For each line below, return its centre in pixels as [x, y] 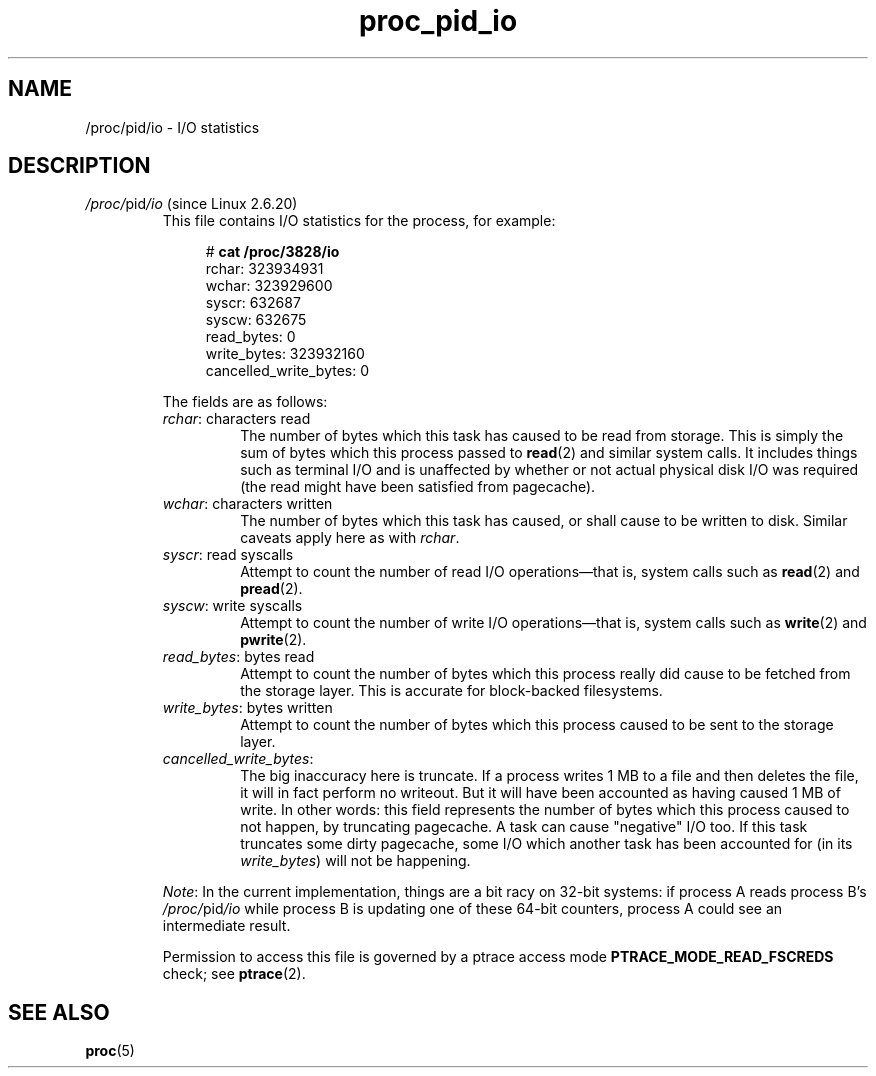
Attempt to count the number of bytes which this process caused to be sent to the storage [537, 725]
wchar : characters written [247, 504]
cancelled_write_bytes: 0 [287, 371]
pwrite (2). [273, 640]
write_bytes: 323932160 [285, 354]
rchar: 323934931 [264, 269]
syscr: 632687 [253, 303]
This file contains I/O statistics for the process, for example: [359, 221]
